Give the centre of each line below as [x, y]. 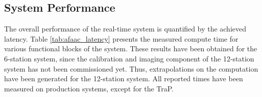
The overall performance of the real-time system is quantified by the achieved [125, 29]
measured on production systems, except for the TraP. [89, 88]
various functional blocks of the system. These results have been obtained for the [131, 48]
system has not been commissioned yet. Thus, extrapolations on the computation [131, 68]
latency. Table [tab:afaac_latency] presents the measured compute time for [121, 38]
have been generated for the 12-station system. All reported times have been [124, 78]
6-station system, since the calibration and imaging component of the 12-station [129, 58]
